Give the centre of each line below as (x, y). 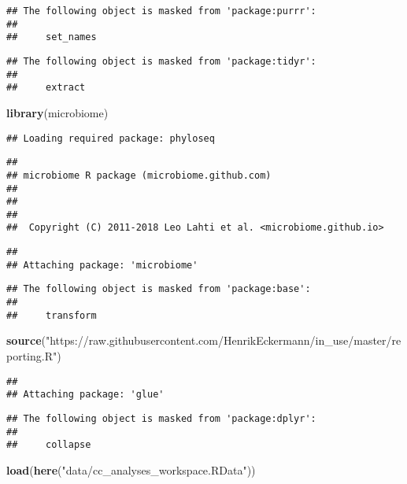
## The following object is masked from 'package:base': (159, 289)
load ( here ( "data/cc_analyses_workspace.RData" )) (131, 469)
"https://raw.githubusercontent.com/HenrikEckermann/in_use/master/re (223, 340)
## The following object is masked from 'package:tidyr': (161, 61)
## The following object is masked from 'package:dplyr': (161, 418)
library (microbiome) (57, 112)
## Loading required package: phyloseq (111, 138)
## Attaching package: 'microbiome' (102, 265)
